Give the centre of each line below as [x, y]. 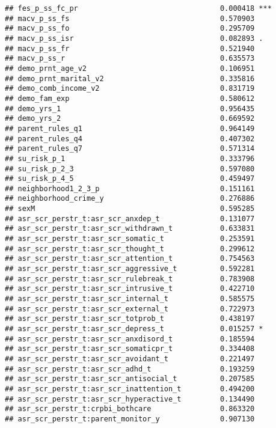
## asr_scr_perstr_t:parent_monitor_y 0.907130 [130, 419]
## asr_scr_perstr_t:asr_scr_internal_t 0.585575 [130, 299]
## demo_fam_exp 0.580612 [130, 98]
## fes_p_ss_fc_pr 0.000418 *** [138, 8]
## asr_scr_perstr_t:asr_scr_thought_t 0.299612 [130, 249]
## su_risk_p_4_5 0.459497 [130, 179]
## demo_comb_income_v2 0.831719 [130, 89]
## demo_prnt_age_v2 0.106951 [130, 68]
